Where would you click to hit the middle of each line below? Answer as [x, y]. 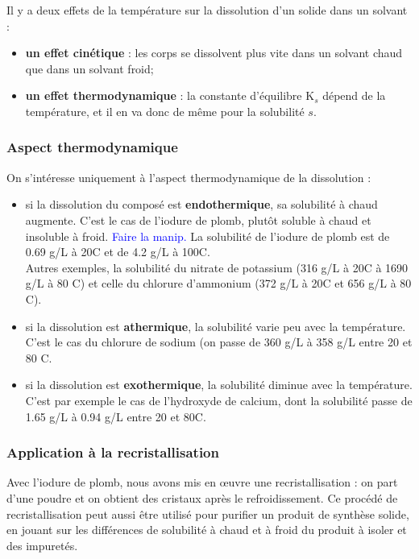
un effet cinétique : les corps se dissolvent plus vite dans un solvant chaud [214, 53]
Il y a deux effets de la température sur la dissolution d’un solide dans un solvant [207, 10]
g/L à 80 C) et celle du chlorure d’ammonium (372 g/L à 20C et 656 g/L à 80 [218, 283]
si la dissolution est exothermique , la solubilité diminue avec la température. [219, 385]
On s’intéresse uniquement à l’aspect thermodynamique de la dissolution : [189, 177]
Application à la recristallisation [113, 452]
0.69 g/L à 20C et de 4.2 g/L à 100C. [118, 252]
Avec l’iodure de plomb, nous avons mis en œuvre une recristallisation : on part [202, 482]
